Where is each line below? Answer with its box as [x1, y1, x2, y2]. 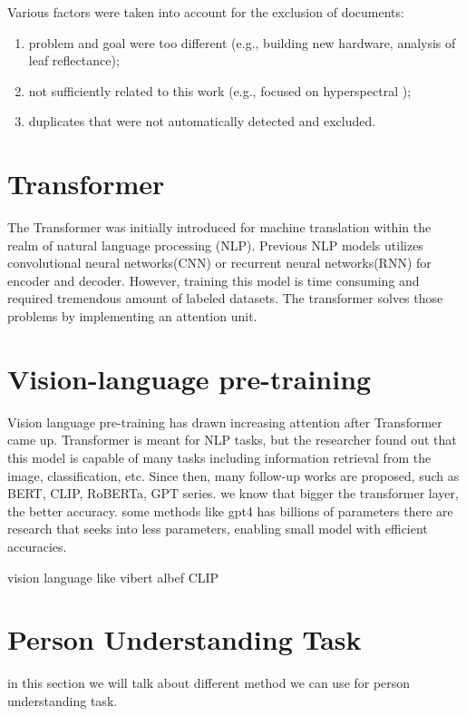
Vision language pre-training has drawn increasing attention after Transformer [7, 412, 442, 431]
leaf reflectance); [28, 51, 120, 70]
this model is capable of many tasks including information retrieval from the [7, 447, 432, 466]
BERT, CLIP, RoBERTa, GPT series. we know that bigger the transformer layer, [7, 484, 459, 503]
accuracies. [7, 536, 67, 555]
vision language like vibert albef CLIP [7, 567, 219, 586]
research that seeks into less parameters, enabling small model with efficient [7, 519, 428, 538]
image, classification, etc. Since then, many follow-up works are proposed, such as [7, 466, 460, 485]
